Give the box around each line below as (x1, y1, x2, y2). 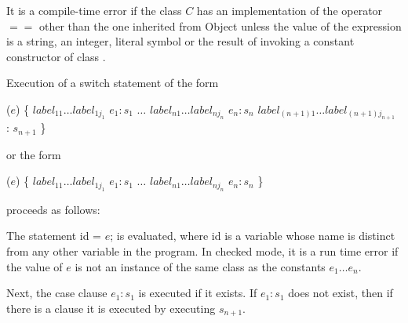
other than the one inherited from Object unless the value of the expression (38, 17, 402, 34)
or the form (6, 146, 61, 162)
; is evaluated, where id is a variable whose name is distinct (110, 227, 395, 244)
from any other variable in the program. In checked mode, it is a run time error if (6, 243, 399, 259)
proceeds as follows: (6, 201, 100, 217)
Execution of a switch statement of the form (6, 74, 219, 91)
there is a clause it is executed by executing (6, 299, 216, 316)
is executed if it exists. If (138, 285, 257, 301)
